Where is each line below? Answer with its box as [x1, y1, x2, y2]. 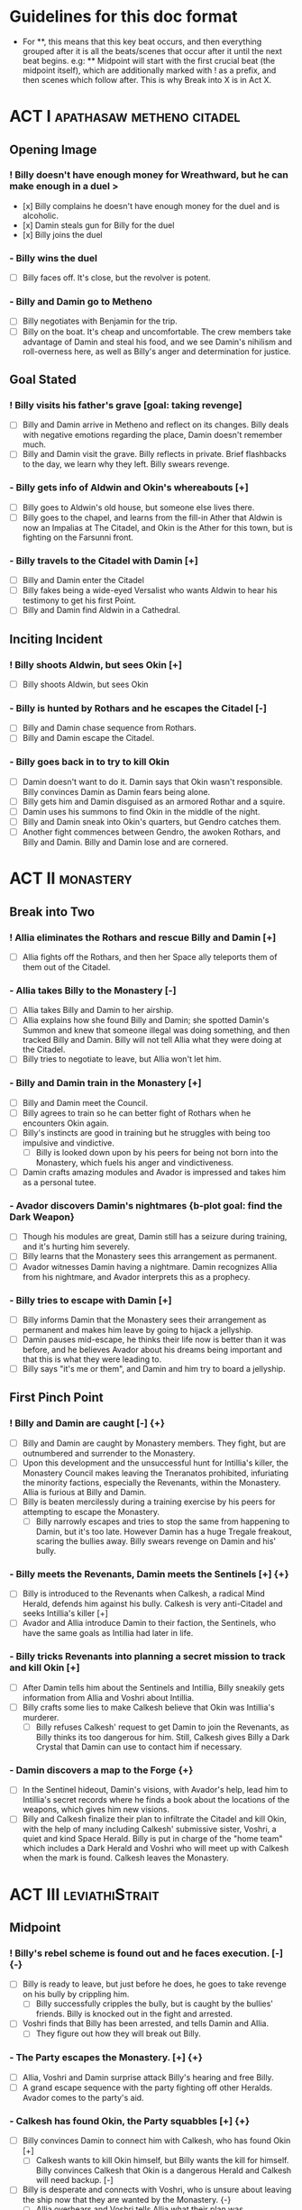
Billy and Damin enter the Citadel [22, 575, 144, 586]
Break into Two [9, 904, 96, 919]
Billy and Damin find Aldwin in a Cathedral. [22, 605, 181, 616]
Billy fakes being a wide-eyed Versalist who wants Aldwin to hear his [22, 585, 278, 596]
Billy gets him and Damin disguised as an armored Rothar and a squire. [22, 796, 286, 807]
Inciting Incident [9, 631, 104, 646]
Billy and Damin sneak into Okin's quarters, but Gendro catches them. [22, 816, 282, 826]
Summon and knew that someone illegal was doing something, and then [22, 1025, 290, 1036]
